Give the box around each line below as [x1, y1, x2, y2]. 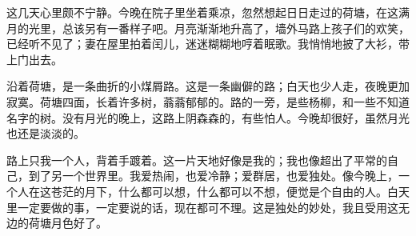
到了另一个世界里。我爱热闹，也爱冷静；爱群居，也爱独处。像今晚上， [28, 167, 398, 184]
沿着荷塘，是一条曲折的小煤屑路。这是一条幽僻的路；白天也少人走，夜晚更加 [6, 78, 410, 94]
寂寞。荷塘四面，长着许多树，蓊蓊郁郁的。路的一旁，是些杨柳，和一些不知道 [6, 93, 410, 110]
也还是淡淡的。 [6, 125, 85, 142]
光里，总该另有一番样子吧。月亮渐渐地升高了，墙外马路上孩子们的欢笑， [28, 19, 410, 36]
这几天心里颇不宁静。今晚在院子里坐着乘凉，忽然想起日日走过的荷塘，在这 [6, 4, 398, 20]
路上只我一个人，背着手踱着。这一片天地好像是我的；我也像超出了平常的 [6, 151, 387, 168]
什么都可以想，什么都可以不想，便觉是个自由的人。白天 [118, 182, 410, 199]
